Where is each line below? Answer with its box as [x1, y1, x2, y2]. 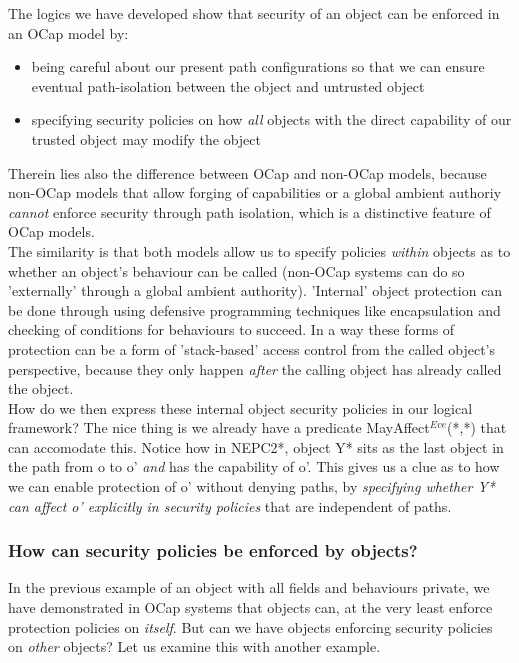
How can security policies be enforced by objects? [8, 538, 418, 563]
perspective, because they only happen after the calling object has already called [8, 358, 502, 379]
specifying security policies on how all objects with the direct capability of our [31, 109, 512, 130]
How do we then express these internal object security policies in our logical [8, 397, 473, 418]
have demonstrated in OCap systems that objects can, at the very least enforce [8, 597, 493, 618]
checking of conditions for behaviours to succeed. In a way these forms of [8, 319, 455, 340]
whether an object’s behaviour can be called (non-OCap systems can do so [8, 260, 465, 281]
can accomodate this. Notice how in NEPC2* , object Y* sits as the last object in [8, 436, 504, 457]
